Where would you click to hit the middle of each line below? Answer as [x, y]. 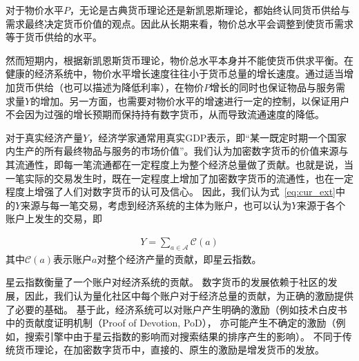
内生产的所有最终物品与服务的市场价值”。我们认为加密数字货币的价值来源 [172, 151]
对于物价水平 [35, 10]
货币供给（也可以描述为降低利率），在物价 [109, 87]
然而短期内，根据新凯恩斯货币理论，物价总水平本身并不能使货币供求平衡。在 [179, 60]
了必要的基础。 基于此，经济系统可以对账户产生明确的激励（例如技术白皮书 [176, 309]
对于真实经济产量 [44, 137]
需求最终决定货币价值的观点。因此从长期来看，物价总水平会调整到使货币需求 [179, 23]
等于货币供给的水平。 [54, 37]
